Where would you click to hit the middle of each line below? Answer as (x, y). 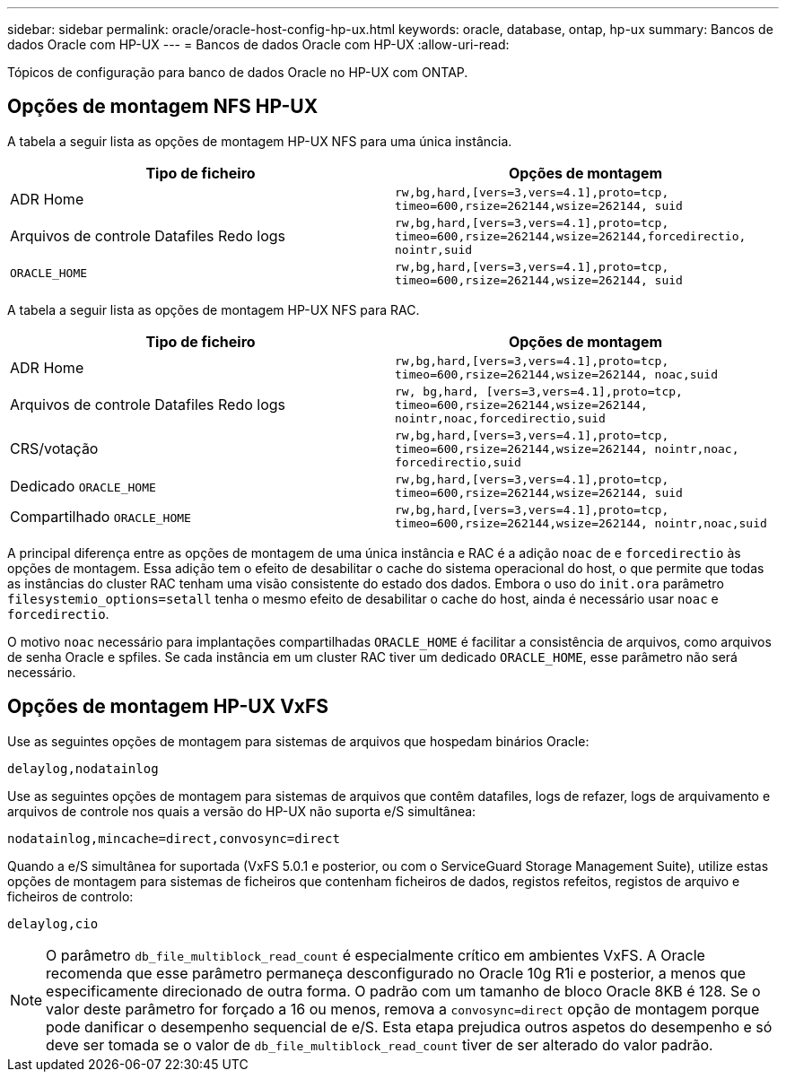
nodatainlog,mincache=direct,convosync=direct (174, 838)
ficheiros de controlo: (70, 896)
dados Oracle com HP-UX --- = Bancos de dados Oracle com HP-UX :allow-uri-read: (258, 44)
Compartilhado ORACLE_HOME (100, 516)
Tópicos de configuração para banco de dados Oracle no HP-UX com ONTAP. (238, 72)
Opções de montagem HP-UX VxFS (168, 707)
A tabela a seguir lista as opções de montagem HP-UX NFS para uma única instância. (260, 141)
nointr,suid (434, 249)
